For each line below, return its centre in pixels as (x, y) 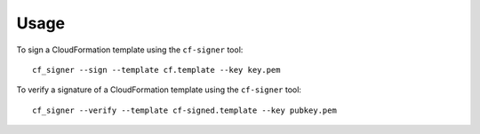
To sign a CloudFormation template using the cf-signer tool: (130, 50)
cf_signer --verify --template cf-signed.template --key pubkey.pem (184, 110)
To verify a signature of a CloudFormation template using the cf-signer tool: (159, 90)
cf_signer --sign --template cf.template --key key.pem (156, 70)
